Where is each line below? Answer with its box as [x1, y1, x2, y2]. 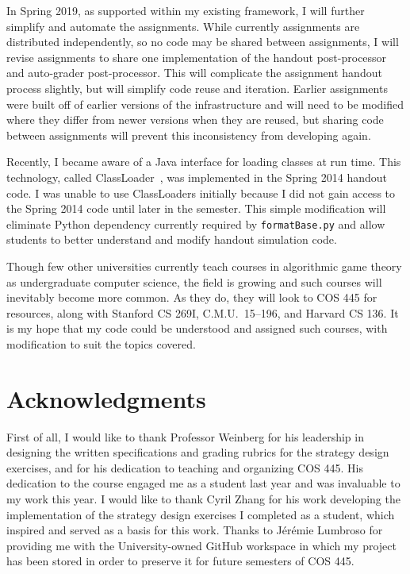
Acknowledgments [6, 382, 206, 414]
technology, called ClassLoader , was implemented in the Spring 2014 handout [6, 168, 388, 185]
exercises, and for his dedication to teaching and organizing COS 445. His [6, 459, 363, 476]
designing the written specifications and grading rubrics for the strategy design [6, 444, 389, 460]
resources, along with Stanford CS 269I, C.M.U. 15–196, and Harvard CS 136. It [6, 304, 399, 321]
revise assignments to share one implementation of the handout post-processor [6, 48, 387, 65]
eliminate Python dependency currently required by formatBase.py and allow [6, 215, 385, 232]
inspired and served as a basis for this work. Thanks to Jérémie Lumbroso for [6, 522, 383, 538]
